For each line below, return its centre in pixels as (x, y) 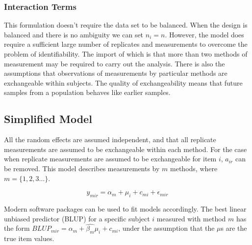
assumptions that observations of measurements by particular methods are (116, 73)
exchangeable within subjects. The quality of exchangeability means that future (123, 82)
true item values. (29, 238)
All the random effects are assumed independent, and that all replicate (110, 139)
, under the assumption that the (166, 228)
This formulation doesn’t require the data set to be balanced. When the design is (126, 25)
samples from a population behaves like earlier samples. (87, 92)
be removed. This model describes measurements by (82, 168)
